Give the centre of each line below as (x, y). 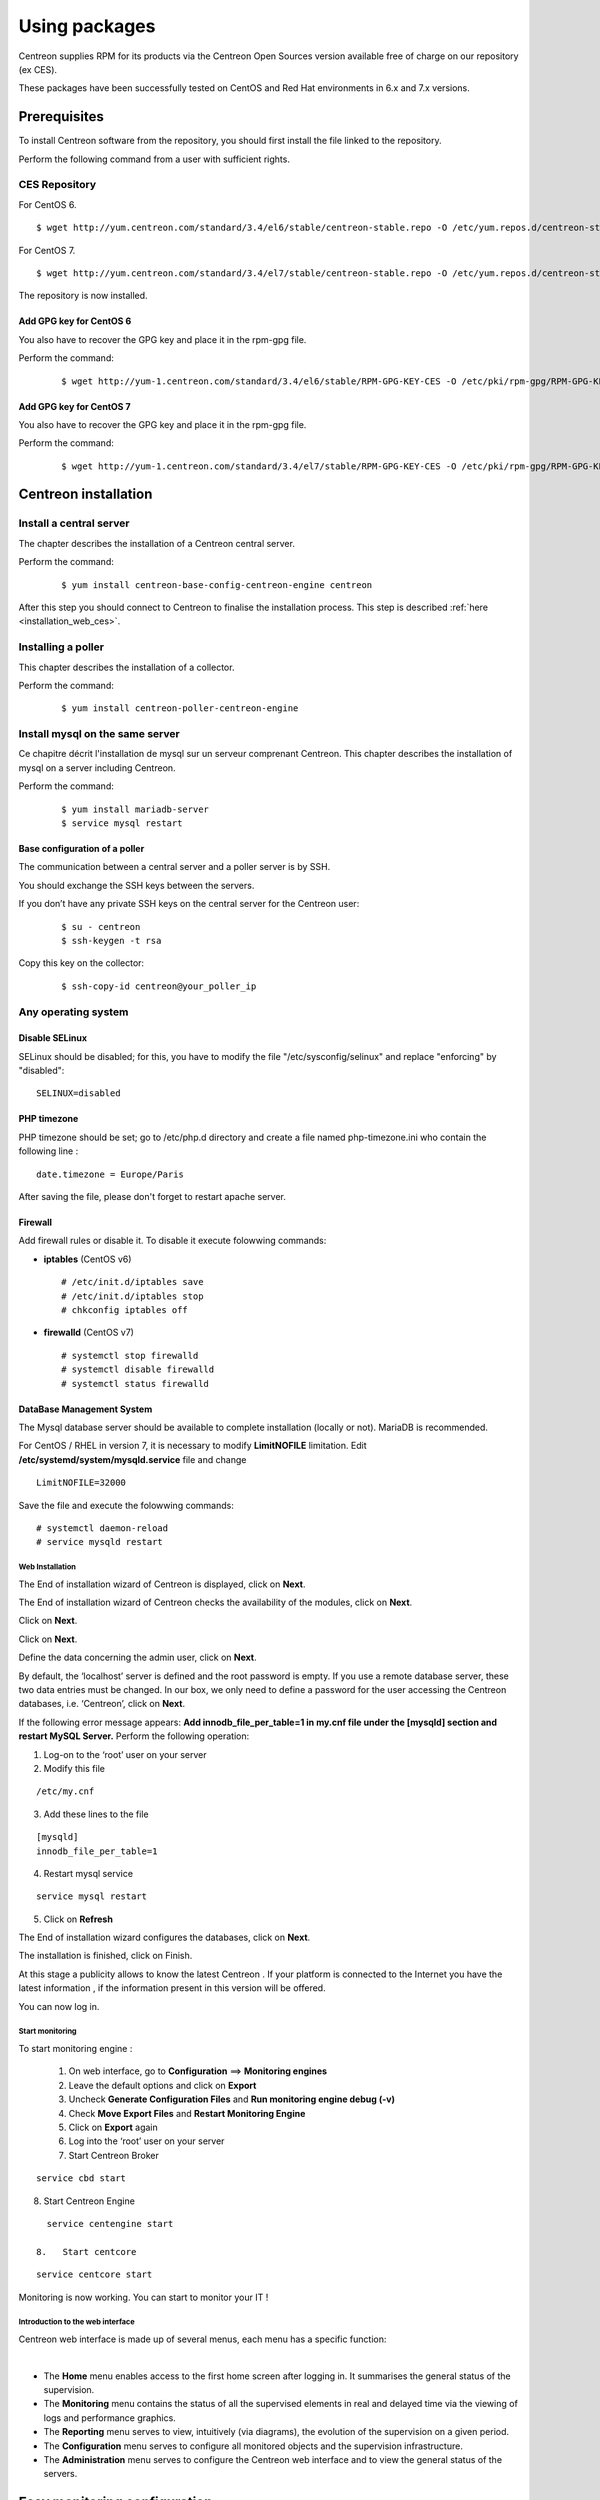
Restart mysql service (88, 1873)
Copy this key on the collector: (81, 963)
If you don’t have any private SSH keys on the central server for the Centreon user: (189, 904)
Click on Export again (113, 2127)
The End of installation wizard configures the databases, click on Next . (164, 1937)
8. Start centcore (86, 2251)
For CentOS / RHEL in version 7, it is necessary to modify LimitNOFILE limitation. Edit (192, 1446)
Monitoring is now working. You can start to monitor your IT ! (143, 2297)
